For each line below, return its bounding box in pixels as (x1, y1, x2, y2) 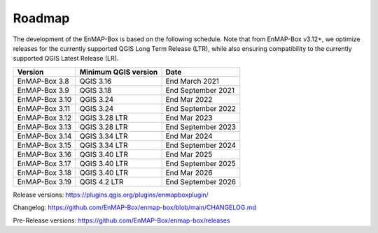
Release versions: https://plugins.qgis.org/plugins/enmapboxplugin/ (13, 190, 209, 199)
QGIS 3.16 (79, 76, 112, 86)
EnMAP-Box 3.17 (17, 158, 71, 168)
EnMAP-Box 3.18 (17, 167, 72, 177)
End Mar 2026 (165, 167, 213, 177)
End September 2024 (165, 140, 237, 150)
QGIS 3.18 (79, 85, 112, 95)
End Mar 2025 (165, 149, 213, 159)
